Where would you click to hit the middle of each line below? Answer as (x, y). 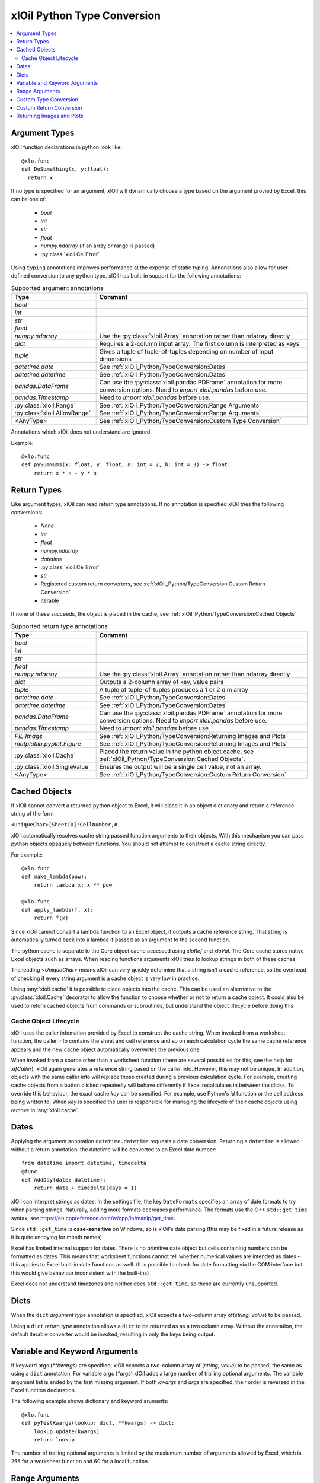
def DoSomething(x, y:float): (65, 169)
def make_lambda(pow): (55, 877)
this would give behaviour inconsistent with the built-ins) (80, 1273)
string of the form (32, 814)
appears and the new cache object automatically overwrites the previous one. (106, 1049)
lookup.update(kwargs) (67, 1431)
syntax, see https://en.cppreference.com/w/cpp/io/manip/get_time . (93, 1218)
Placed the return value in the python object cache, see (177, 752)
